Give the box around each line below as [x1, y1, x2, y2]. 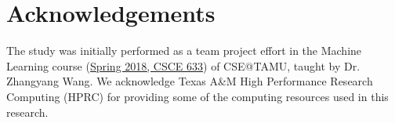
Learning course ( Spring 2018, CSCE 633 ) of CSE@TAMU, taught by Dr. [6, 57, 361, 74]
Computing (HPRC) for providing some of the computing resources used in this [6, 88, 389, 104]
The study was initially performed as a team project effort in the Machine [6, 42, 362, 59]
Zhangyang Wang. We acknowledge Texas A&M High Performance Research [6, 73, 373, 89]
